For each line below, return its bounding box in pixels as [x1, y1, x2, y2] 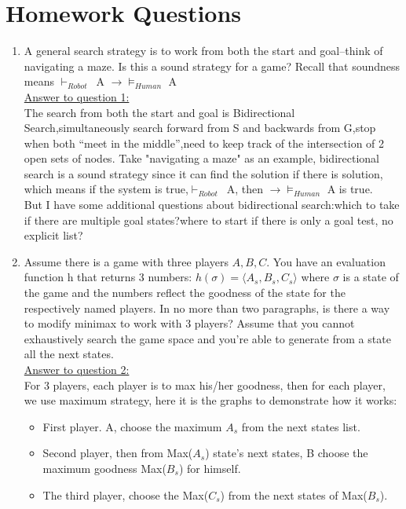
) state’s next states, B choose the [205, 445, 368, 461]
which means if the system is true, [24, 181, 188, 197]
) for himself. [178, 460, 241, 476]
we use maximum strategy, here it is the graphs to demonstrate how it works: [24, 392, 397, 408]
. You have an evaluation [266, 253, 386, 269]
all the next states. [24, 346, 114, 362]
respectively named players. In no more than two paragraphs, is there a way [24, 299, 390, 316]
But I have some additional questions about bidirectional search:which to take [24, 196, 400, 213]
